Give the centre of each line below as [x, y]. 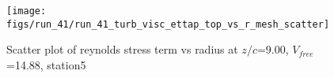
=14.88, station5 [46, 64]
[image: [27, 11]
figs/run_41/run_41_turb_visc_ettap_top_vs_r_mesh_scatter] [168, 24]
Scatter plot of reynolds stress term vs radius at [122, 49]
